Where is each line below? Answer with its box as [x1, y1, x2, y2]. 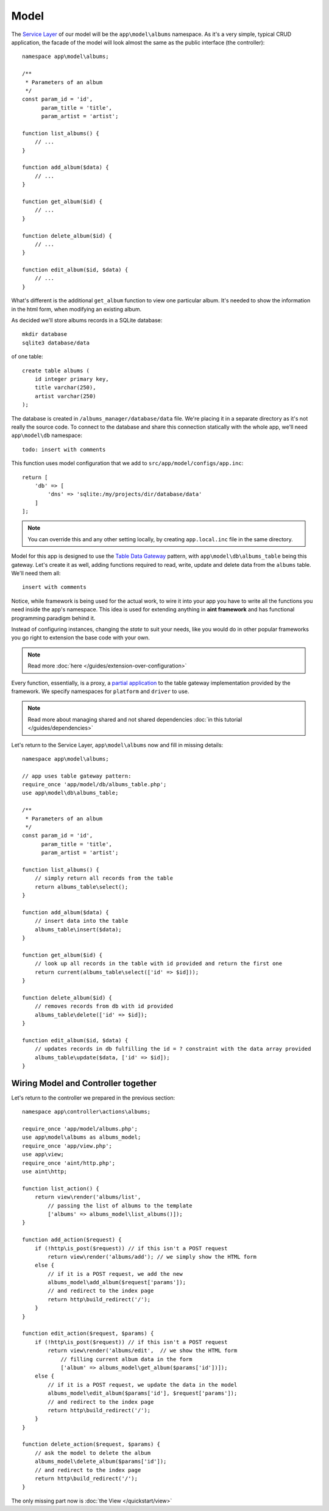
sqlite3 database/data [22, 339, 90, 346]
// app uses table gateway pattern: [22, 772, 132, 780]
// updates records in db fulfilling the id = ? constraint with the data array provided [34, 1045, 311, 1053]
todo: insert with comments [22, 446, 106, 453]
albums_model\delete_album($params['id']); [34, 1458, 167, 1465]
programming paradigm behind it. [11, 614, 96, 622]
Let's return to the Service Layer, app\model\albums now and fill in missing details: [11, 741, 224, 748]
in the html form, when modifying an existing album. [11, 305, 142, 313]
